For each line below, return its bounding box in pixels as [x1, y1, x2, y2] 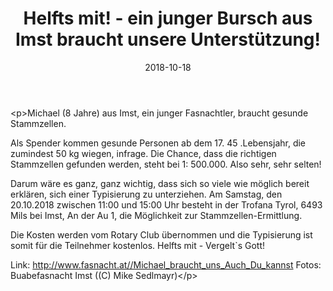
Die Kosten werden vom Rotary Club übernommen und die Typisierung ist [10, 228, 313, 241]
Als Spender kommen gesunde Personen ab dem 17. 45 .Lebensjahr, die [10, 137, 307, 149]
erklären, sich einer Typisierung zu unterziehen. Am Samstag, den [10, 188, 283, 200]
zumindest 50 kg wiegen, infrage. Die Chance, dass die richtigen [10, 147, 277, 159]
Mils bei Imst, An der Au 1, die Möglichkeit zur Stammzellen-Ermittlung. [10, 209, 303, 221]
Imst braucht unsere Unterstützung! [14, 28, 322, 51]
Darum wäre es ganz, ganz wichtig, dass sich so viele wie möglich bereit [10, 177, 310, 189]
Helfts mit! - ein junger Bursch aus [23, 7, 313, 30]
